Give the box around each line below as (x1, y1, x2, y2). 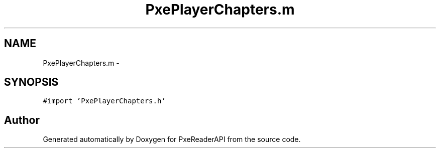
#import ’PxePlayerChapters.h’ (43, 97, 166, 105)
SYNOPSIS (4, 76, 59, 89)
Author (4, 113, 40, 126)
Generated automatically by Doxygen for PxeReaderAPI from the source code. (43, 135, 301, 144)
